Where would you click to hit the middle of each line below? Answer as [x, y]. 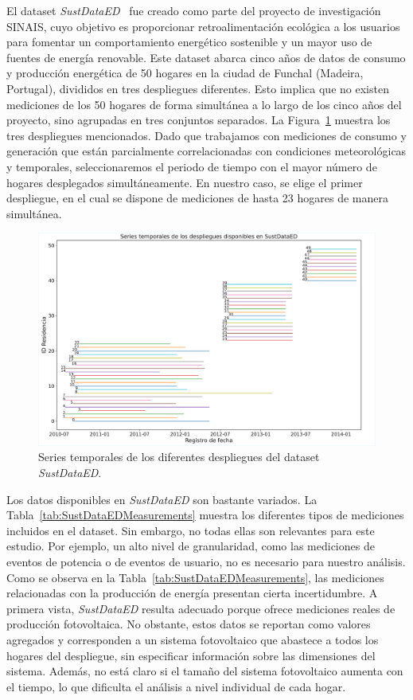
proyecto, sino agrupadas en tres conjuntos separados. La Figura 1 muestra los [199, 120]
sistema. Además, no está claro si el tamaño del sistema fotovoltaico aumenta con [205, 671]
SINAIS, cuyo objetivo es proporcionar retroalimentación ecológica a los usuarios [203, 26]
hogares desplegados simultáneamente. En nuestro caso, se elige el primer [185, 182]
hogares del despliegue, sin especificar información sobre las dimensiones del [191, 655]
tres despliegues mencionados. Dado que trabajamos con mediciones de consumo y [206, 135]
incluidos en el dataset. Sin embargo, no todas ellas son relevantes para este [191, 530]
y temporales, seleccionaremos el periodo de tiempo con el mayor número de [192, 166]
